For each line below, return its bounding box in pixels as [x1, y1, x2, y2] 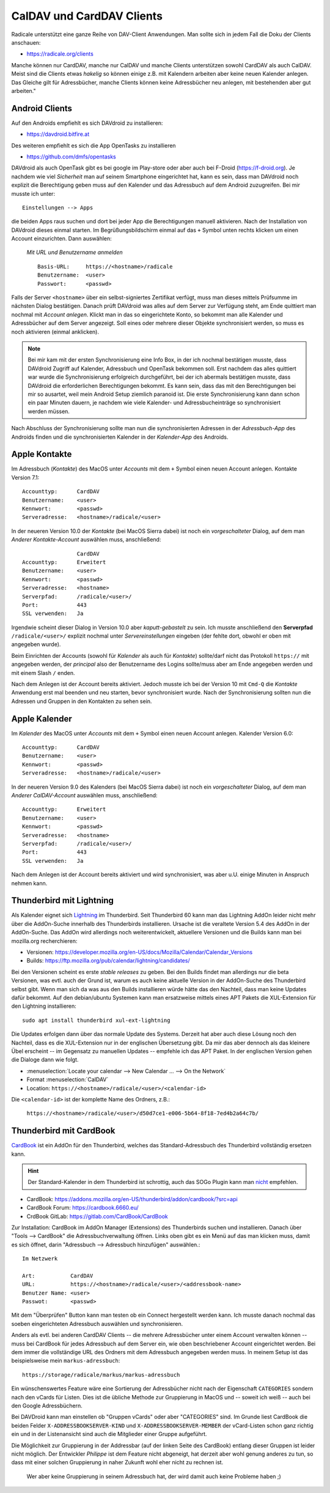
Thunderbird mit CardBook [11, 1126, 116, 1136]
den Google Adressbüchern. [11, 1402, 82, 1409]
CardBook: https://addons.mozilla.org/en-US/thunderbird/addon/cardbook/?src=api [26, 1195, 238, 1202]
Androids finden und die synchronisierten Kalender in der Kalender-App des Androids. [11, 433, 229, 441]
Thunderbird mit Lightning [11, 895, 114, 906]
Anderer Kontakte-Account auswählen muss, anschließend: [11, 536, 161, 543]
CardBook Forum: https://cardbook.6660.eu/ [26, 1204, 139, 1212]
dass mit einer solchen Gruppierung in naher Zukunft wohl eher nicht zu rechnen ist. [11, 1459, 224, 1466]
